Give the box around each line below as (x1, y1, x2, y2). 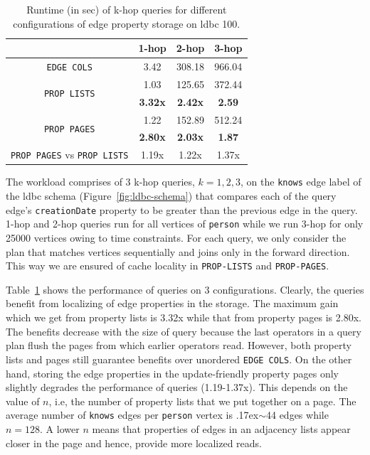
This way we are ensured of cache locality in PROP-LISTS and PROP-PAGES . (6, 258, 329, 273)
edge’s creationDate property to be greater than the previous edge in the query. (6, 202, 358, 217)
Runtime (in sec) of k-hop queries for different (26, 2, 227, 16)
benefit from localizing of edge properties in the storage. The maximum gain (6, 296, 339, 311)
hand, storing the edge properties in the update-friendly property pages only (6, 365, 339, 380)
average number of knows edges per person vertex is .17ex (6, 407, 259, 422)
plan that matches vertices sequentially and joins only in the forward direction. (6, 244, 350, 259)
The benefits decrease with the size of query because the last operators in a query (6, 323, 361, 338)
